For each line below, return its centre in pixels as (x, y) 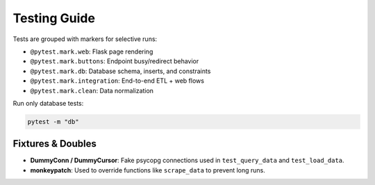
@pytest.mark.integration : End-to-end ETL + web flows (117, 81)
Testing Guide (54, 18)
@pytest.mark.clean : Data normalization (92, 90)
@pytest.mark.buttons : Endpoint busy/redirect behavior (115, 61)
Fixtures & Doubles (55, 144)
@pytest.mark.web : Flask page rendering (92, 51)
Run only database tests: (48, 103)
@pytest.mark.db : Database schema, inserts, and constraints (120, 71)
